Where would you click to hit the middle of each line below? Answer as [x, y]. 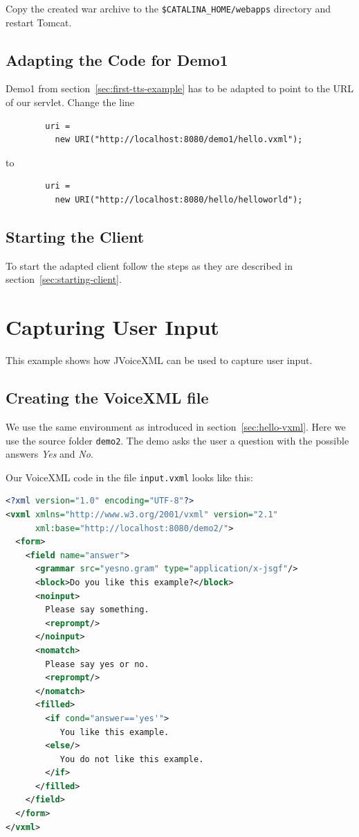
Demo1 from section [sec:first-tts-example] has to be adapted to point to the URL [180, 88]
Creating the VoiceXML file [107, 398]
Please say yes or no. [97, 664]
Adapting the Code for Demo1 [117, 59]
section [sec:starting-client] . [64, 279]
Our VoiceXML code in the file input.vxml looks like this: [129, 477]
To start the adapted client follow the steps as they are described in [149, 265]
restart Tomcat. [39, 22]
